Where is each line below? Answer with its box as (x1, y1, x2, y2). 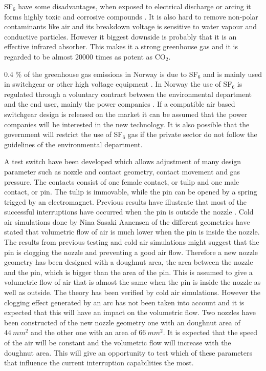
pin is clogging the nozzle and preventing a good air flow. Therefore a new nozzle (4, 246, 258, 257)
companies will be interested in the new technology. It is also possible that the (4, 119, 250, 129)
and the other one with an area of (31, 327, 137, 338)
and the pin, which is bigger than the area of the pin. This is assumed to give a (4, 266, 253, 277)
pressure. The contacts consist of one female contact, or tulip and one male (4, 176, 239, 187)
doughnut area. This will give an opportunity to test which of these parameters (4, 347, 253, 358)
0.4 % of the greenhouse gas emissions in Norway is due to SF (4, 68, 198, 79)
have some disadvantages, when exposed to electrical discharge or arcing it (18, 1, 251, 11)
